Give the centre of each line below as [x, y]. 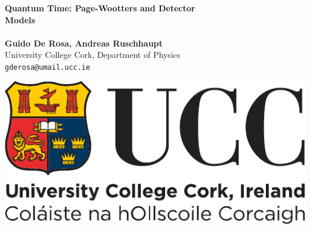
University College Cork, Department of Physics [93, 55]
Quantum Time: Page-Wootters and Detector [100, 8]
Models [20, 19]
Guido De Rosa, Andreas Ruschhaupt [84, 43]
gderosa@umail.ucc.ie [48, 67]
